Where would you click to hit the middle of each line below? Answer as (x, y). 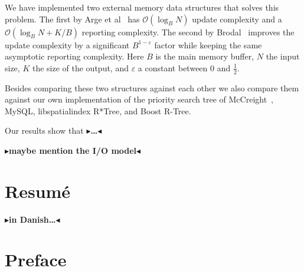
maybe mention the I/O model (73, 150)
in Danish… (32, 219)
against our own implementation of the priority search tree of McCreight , (139, 99)
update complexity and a (237, 19)
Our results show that (44, 130)
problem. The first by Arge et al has (72, 19)
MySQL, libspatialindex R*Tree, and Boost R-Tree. (98, 110)
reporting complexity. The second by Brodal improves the (188, 32)
